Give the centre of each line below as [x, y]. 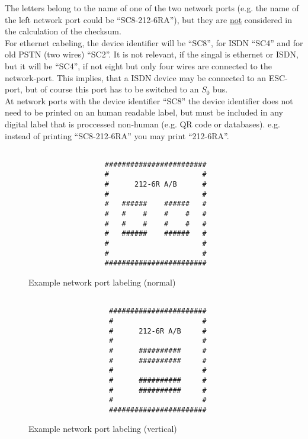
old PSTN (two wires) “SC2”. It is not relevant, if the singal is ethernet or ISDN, [152, 54]
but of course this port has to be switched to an [112, 89]
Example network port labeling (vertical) [103, 429]
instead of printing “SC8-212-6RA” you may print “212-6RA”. [117, 135]
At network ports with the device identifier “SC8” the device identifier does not [149, 100]
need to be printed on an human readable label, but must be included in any [144, 112]
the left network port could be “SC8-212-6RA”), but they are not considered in [149, 19]
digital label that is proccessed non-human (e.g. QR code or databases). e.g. [142, 124]
